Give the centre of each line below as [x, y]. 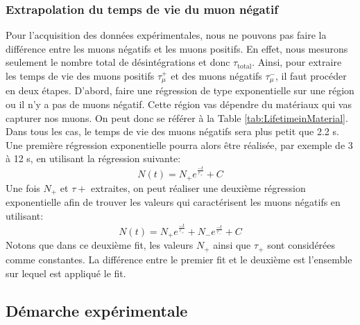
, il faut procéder [311, 76]
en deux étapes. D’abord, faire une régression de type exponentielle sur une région [180, 90]
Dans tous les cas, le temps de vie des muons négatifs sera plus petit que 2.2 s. [172, 131]
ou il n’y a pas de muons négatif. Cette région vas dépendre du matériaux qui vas [179, 104]
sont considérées [301, 245]
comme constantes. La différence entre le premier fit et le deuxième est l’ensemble [179, 259]
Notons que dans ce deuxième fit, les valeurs [100, 245]
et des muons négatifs [216, 76]
